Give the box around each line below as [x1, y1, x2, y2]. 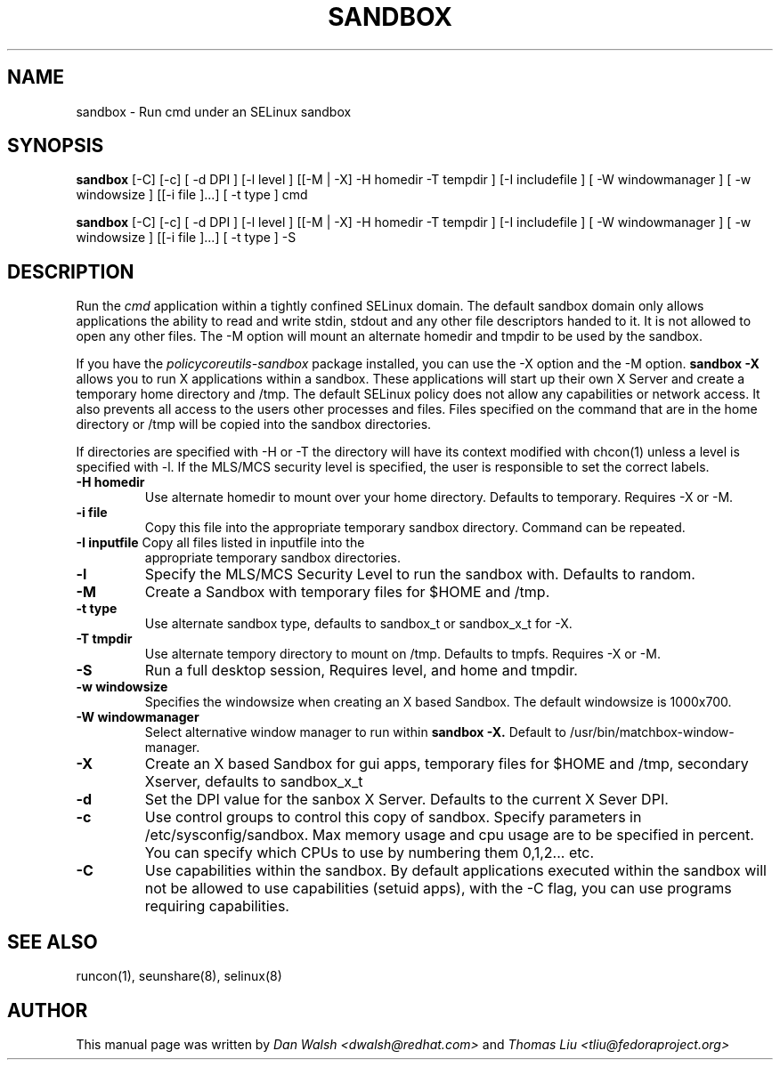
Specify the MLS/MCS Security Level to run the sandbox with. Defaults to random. [144, 565, 695, 584]
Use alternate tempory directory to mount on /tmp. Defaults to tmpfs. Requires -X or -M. [144, 646, 661, 662]
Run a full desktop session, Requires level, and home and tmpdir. [144, 661, 578, 680]
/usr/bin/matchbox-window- [569, 724, 735, 740]
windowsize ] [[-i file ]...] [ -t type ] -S [76, 230, 297, 246]
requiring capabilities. [144, 897, 289, 916]
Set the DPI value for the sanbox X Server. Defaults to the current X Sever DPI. [144, 790, 669, 809]
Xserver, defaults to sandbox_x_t [144, 772, 363, 791]
